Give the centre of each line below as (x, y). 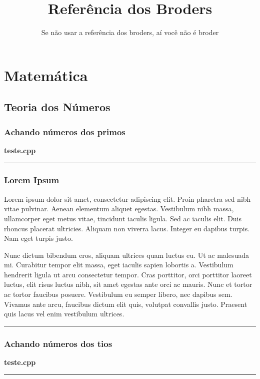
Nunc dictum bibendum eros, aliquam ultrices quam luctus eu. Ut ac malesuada (126, 255)
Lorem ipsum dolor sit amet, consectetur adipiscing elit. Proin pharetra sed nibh (127, 199)
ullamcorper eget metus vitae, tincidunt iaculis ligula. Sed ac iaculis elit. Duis (123, 218)
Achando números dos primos (65, 131)
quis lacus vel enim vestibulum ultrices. (64, 314)
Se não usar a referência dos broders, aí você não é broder (130, 32)
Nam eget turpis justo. (38, 238)
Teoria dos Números (57, 107)
